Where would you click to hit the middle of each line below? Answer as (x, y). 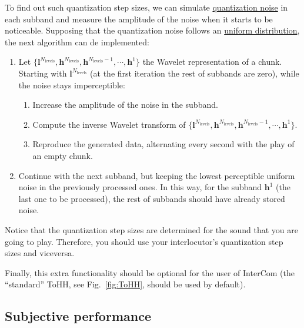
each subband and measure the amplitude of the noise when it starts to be (139, 19)
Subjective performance (78, 316)
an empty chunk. (63, 155)
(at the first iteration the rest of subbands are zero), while (195, 73)
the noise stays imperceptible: (72, 85)
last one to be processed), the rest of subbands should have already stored (152, 198)
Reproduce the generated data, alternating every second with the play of (163, 144)
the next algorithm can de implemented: (77, 42)
